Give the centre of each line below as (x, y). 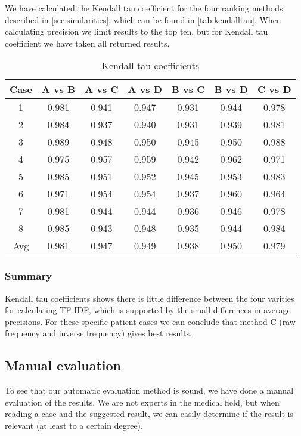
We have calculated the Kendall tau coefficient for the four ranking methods (144, 8)
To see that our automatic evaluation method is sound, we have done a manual (149, 390)
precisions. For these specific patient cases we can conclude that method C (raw (150, 321)
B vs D (231, 89)
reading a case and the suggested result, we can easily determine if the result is (149, 414)
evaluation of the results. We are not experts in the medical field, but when (142, 402)
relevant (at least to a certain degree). (74, 425)
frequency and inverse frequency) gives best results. (98, 333)
